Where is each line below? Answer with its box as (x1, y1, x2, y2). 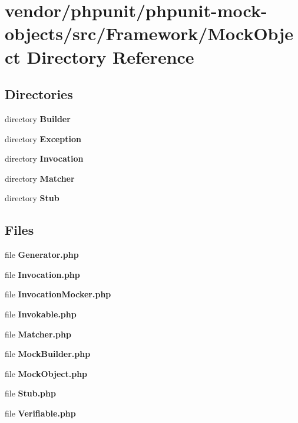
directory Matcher (5, 172, 75, 184)
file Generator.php (5, 248, 79, 261)
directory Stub (5, 192, 59, 204)
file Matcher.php (5, 327, 71, 340)
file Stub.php (5, 387, 56, 399)
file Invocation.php (5, 268, 80, 280)
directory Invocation (5, 152, 84, 165)
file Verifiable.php (5, 406, 76, 419)
